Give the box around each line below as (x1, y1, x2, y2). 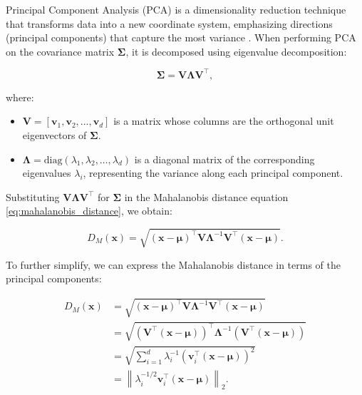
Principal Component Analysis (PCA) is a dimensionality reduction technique (6, 2, 346, 16)
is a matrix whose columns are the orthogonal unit (113, 113, 334, 128)
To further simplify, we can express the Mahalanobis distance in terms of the (6, 257, 341, 272)
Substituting (6, 189, 60, 204)
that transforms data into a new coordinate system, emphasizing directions (6, 16, 333, 31)
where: (6, 89, 34, 104)
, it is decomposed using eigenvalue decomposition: (125, 43, 347, 58)
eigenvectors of (22, 128, 87, 143)
